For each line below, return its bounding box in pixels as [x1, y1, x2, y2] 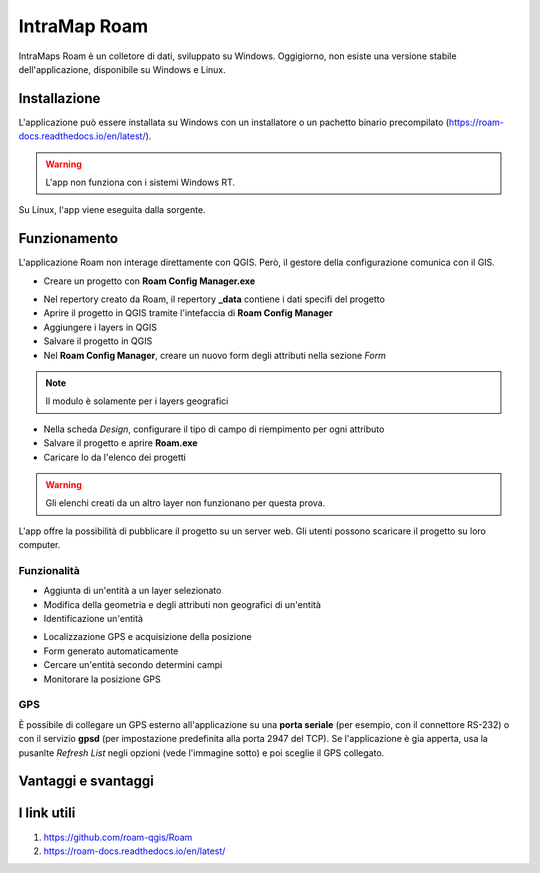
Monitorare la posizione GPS [43, 673, 162, 685]
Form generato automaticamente [43, 645, 179, 657]
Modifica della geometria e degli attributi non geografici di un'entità [43, 598, 322, 610]
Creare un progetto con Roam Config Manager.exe [43, 275, 255, 287]
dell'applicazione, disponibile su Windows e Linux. [18, 63, 227, 75]
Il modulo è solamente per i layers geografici [45, 395, 229, 407]
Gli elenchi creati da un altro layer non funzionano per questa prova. [45, 497, 326, 509]
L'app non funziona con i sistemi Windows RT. [45, 176, 235, 189]
